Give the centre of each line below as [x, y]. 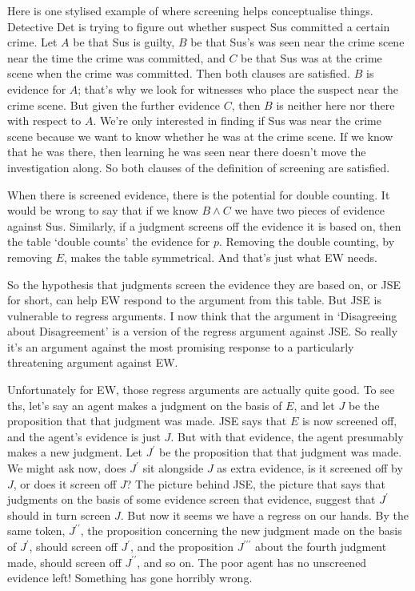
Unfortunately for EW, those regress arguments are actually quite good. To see [201, 390]
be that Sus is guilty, [124, 42]
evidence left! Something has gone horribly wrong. [130, 578]
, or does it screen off [65, 483]
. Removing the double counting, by [307, 241]
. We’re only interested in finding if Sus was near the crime [237, 121]
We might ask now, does [67, 468]
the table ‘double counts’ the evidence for [109, 241]
